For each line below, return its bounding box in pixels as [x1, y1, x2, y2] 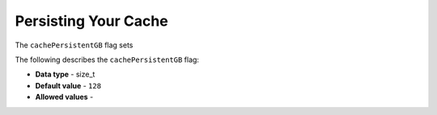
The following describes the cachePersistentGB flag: [15, 55, 200, 64]
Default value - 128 [35, 80, 101, 90]
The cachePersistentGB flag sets [15, 40, 134, 50]
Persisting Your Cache [15, 12, 169, 30]
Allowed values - [35, 92, 94, 102]
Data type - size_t [35, 69, 95, 80]
